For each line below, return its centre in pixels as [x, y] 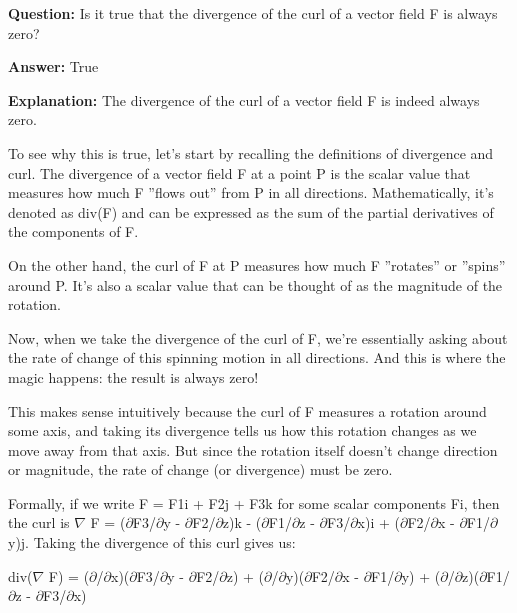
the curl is [39, 522]
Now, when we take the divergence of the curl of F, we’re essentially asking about [258, 337]
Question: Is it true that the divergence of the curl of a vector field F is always [253, 13]
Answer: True [53, 66]
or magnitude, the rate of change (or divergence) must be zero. [200, 469]
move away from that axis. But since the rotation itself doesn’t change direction [253, 449]
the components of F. [73, 231]
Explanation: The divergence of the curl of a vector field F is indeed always [244, 99]
